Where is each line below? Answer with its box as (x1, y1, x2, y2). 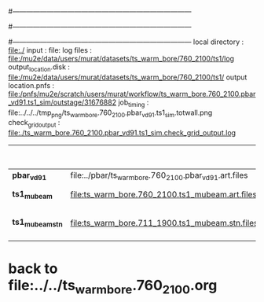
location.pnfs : (8, 80, 55, 90)
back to (8, 260, 58, 278)
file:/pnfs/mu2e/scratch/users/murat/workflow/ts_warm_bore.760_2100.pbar (8, 89, 256, 98)
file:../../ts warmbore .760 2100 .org (8, 276, 218, 297)
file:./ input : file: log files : (8, 46, 93, 54)
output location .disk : (8, 62, 71, 73)
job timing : (117, 98, 149, 109)
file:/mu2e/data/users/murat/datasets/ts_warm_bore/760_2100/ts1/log (8, 54, 234, 63)
